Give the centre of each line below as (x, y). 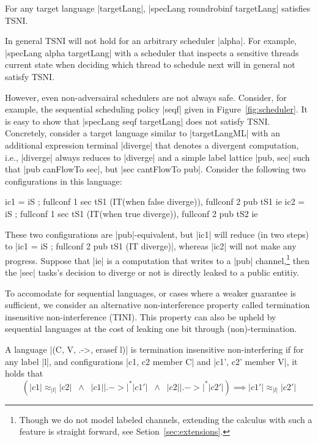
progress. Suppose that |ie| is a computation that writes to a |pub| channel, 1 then (157, 259)
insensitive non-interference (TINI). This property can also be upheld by (141, 316)
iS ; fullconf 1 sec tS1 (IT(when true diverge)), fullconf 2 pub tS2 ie (131, 213)
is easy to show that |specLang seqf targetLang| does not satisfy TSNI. (138, 121)
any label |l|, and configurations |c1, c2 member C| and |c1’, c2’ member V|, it (151, 361)
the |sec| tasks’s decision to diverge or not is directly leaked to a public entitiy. (152, 272)
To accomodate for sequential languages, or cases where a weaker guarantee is (151, 293)
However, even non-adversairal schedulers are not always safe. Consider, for (146, 97)
